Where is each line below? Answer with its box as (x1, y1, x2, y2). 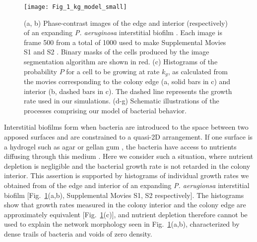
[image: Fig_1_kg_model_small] (24, 3, 127, 10)
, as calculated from (168, 66, 228, 76)
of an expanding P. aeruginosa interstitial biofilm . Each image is (24, 27, 222, 38)
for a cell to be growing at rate (66, 66, 160, 76)
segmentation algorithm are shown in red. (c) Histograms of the (24, 56, 218, 67)
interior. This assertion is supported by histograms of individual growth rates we (4, 170, 249, 181)
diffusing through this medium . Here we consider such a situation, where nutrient (4, 151, 254, 161)
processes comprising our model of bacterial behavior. (24, 105, 187, 115)
